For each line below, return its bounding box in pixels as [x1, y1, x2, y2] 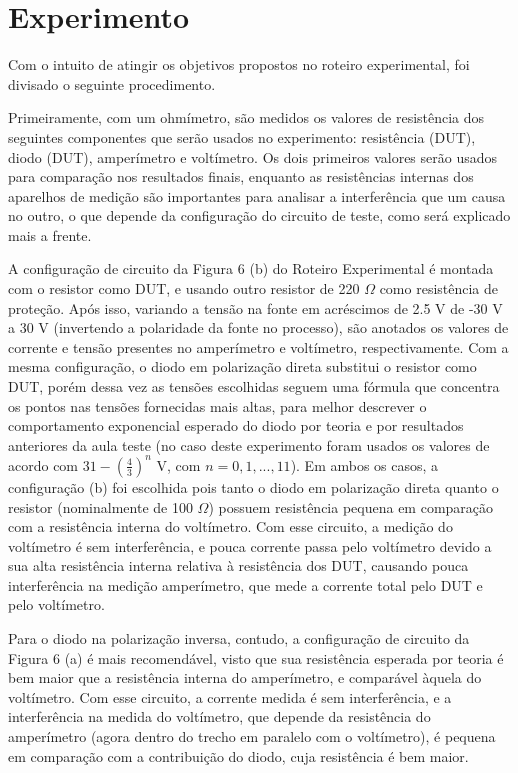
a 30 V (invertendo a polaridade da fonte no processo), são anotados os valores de [8, 317, 509, 338]
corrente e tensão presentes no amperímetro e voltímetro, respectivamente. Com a [8, 336, 509, 357]
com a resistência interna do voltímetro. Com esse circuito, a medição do [8, 516, 453, 537]
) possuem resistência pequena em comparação [208, 496, 494, 517]
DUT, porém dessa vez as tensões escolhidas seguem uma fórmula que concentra [8, 376, 500, 397]
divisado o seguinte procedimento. [8, 73, 216, 94]
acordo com [8, 454, 79, 475]
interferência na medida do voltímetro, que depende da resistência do [8, 706, 431, 727]
